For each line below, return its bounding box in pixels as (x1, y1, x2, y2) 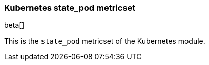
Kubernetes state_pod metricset (4, 3, 136, 13)
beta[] (4, 21, 25, 30)
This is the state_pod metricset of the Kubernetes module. (4, 37, 205, 46)
